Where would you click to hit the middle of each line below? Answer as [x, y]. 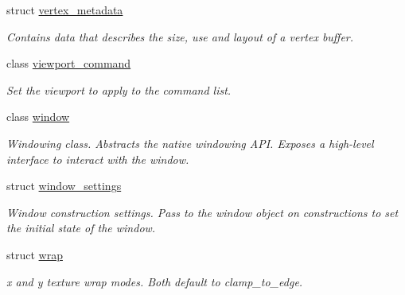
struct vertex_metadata [65, 10]
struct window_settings [64, 186]
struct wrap [35, 254]
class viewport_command [69, 63]
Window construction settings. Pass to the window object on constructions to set [202, 212]
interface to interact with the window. [98, 159]
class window [38, 116]
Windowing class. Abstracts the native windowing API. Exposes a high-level [190, 143]
